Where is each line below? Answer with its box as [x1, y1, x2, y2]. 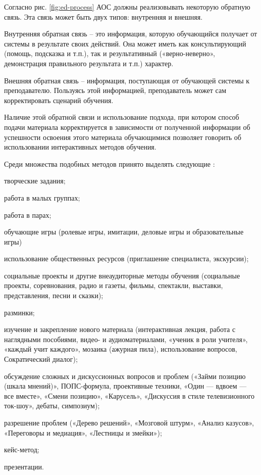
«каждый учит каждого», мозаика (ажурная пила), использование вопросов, [4, 344, 237, 354]
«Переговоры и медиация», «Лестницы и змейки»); [4, 427, 162, 438]
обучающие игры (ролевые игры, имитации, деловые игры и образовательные [4, 226, 244, 237]
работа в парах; [4, 209, 51, 220]
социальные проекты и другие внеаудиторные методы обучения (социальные [4, 270, 240, 280]
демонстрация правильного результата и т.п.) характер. [4, 58, 174, 68]
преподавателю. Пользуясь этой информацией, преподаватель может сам [4, 85, 227, 96]
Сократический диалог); [4, 354, 78, 364]
